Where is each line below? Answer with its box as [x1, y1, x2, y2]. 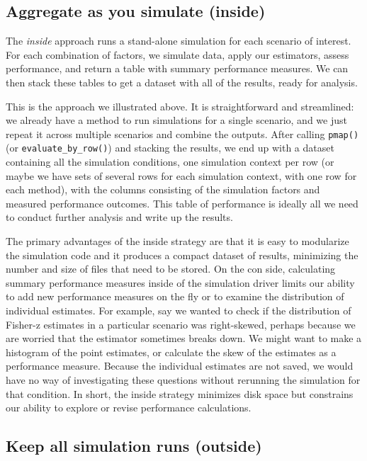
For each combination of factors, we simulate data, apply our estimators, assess [6, 47, 349, 62]
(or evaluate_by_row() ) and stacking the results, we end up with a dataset [6, 140, 334, 155]
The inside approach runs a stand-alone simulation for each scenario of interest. [6, 33, 351, 48]
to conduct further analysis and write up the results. [6, 210, 233, 224]
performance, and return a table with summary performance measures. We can [6, 61, 349, 76]
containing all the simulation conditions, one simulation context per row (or [6, 154, 334, 169]
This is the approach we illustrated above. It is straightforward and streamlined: [6, 98, 354, 113]
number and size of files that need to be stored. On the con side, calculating [6, 261, 336, 276]
